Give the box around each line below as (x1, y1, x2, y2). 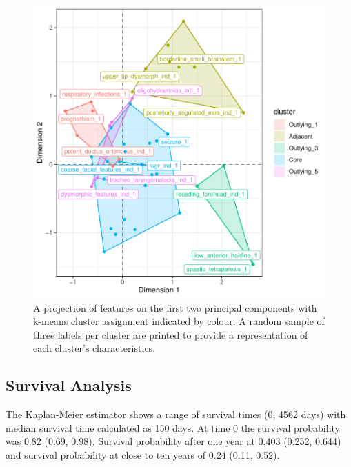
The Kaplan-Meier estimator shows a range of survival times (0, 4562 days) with (6, 407, 346, 421)
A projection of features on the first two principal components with (33, 300, 317, 315)
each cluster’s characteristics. (33, 341, 155, 355)
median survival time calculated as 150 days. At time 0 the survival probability (6, 420, 340, 435)
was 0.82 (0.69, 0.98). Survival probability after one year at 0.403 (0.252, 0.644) (6, 434, 341, 448)
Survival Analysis (6, 375, 132, 396)
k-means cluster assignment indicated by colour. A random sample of (33, 314, 325, 328)
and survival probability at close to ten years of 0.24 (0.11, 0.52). (6, 447, 280, 461)
